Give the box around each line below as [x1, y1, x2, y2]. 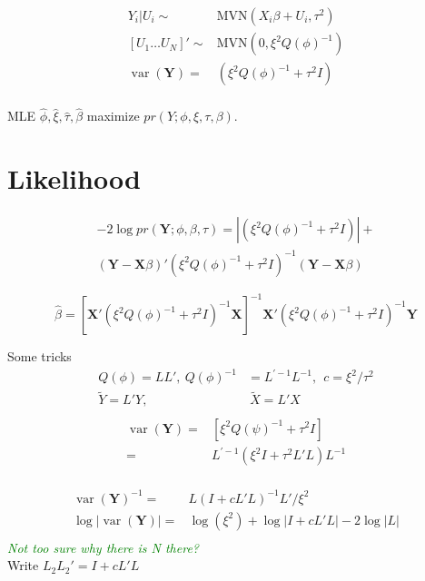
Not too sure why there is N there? [7, 537, 199, 556]
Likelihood [7, 160, 141, 197]
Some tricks [7, 347, 72, 366]
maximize [86, 106, 140, 125]
